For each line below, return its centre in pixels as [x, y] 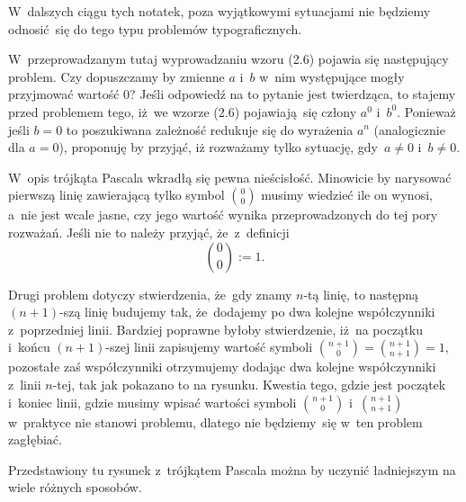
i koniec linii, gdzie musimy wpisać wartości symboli [152, 402]
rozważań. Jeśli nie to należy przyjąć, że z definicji [149, 232]
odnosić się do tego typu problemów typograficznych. [155, 28]
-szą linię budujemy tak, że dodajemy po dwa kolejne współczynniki [247, 312]
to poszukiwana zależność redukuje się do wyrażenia [210, 129]
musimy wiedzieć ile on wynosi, [347, 195]
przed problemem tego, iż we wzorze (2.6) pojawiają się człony [183, 111]
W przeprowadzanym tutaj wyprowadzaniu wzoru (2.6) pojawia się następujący [229, 59]
